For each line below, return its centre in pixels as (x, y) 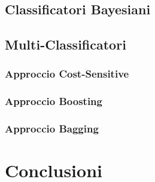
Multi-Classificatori (66, 44)
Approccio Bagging (52, 129)
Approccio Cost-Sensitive (67, 74)
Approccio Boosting (54, 101)
